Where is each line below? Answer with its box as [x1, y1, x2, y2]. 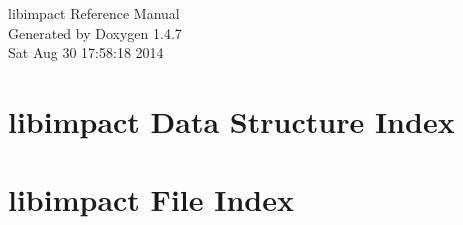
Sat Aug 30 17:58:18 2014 [8, 42, 164, 63]
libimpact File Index [8, 179, 294, 220]
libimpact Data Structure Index [8, 100, 455, 141]
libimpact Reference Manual [8, 3, 180, 23]
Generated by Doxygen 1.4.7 [8, 22, 182, 43]
